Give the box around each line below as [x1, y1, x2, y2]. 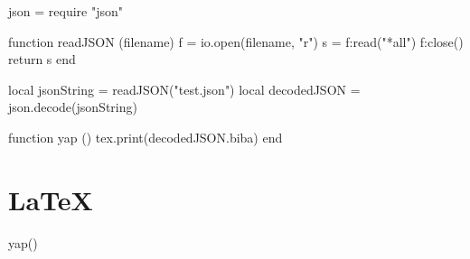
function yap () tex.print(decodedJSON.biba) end [8, 127, 283, 146]
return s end [8, 50, 76, 69]
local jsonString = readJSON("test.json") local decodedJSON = [8, 79, 361, 98]
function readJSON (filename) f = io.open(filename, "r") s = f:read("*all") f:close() [8, 32, 464, 51]
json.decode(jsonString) [8, 97, 137, 116]
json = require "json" [8, 2, 123, 20]
